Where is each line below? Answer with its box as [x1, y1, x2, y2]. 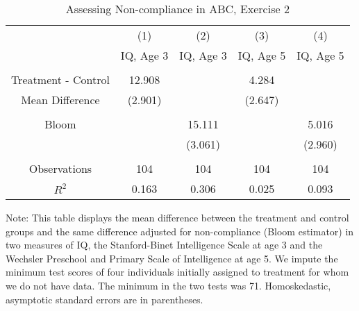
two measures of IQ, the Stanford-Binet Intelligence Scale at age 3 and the [6, 237, 323, 252]
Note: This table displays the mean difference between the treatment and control [6, 210, 349, 224]
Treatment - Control [11, 72, 110, 87]
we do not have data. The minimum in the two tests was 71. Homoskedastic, [6, 278, 331, 292]
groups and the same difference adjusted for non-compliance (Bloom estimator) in [6, 224, 354, 238]
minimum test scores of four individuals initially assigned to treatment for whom [6, 264, 349, 279]
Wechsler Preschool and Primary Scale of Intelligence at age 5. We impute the [6, 251, 338, 265]
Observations [28, 160, 92, 176]
